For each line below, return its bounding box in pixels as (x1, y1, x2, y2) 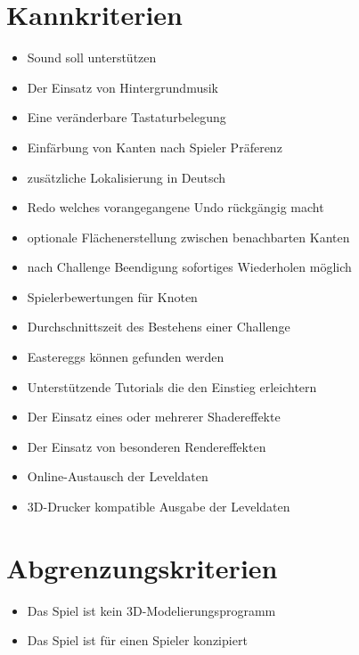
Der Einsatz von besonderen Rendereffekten (27, 437, 266, 455)
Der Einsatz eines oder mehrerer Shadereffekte (27, 407, 281, 426)
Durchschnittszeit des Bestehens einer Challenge (27, 317, 290, 336)
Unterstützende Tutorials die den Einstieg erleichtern (27, 377, 317, 396)
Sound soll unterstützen (27, 48, 157, 67)
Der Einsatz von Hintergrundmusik (27, 78, 218, 96)
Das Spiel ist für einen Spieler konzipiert (27, 631, 248, 650)
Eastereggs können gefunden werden (27, 348, 224, 366)
